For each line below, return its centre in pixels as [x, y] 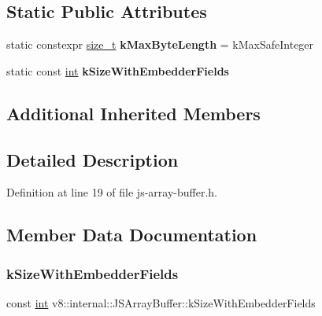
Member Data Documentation [132, 235]
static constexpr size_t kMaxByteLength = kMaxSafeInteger [160, 44]
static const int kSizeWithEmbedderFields [118, 70]
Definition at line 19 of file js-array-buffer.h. [112, 192]
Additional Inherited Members [133, 113]
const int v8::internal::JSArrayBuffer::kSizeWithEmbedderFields [161, 302]
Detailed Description [93, 159]
